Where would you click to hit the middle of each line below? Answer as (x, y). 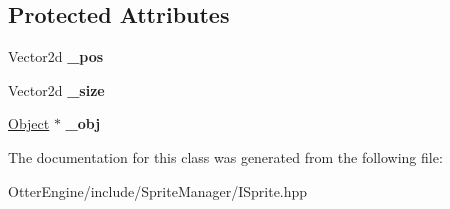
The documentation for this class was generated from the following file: (225, 156)
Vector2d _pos (56, 56)
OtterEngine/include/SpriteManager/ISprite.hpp (158, 190)
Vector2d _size (56, 89)
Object (29, 123)
